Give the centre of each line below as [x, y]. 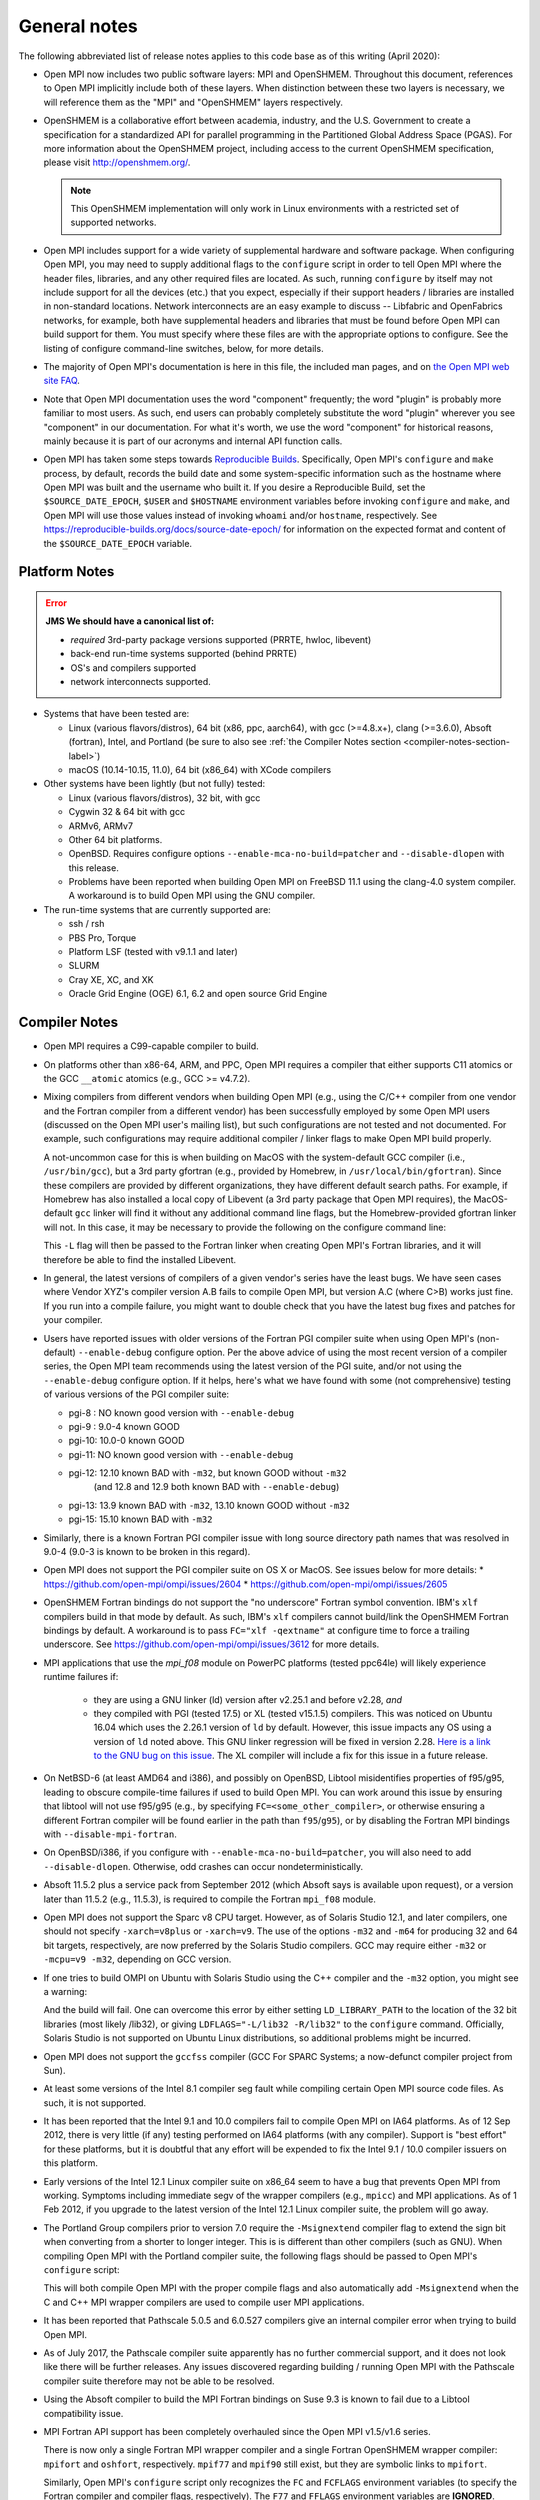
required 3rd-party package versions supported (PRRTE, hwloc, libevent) [221, 639]
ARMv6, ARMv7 [101, 826]
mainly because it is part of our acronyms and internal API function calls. [193, 441]
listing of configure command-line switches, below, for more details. [183, 348]
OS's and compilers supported [133, 667]
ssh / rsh [86, 924]
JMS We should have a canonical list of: [130, 621]
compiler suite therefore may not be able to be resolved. [159, 2381]
